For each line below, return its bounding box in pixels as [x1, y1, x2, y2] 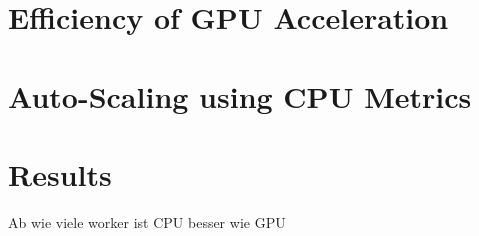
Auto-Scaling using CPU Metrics [8, 75, 472, 116]
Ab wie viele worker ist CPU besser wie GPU [8, 211, 286, 232]
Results [8, 153, 112, 194]
